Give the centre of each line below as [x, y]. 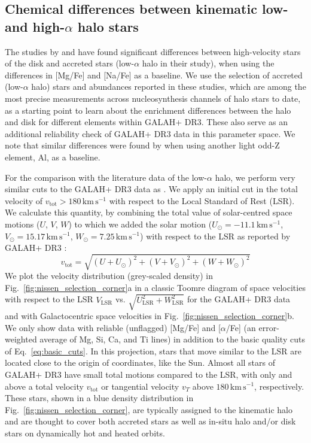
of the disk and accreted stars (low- [70, 63]
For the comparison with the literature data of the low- [106, 177]
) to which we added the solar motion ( [140, 224]
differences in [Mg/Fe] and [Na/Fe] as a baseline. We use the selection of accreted [154, 75]
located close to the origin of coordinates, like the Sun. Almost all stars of [140, 362]
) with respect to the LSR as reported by [215, 236]
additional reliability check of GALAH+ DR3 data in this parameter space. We [150, 133]
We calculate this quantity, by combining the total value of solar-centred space [149, 212]
